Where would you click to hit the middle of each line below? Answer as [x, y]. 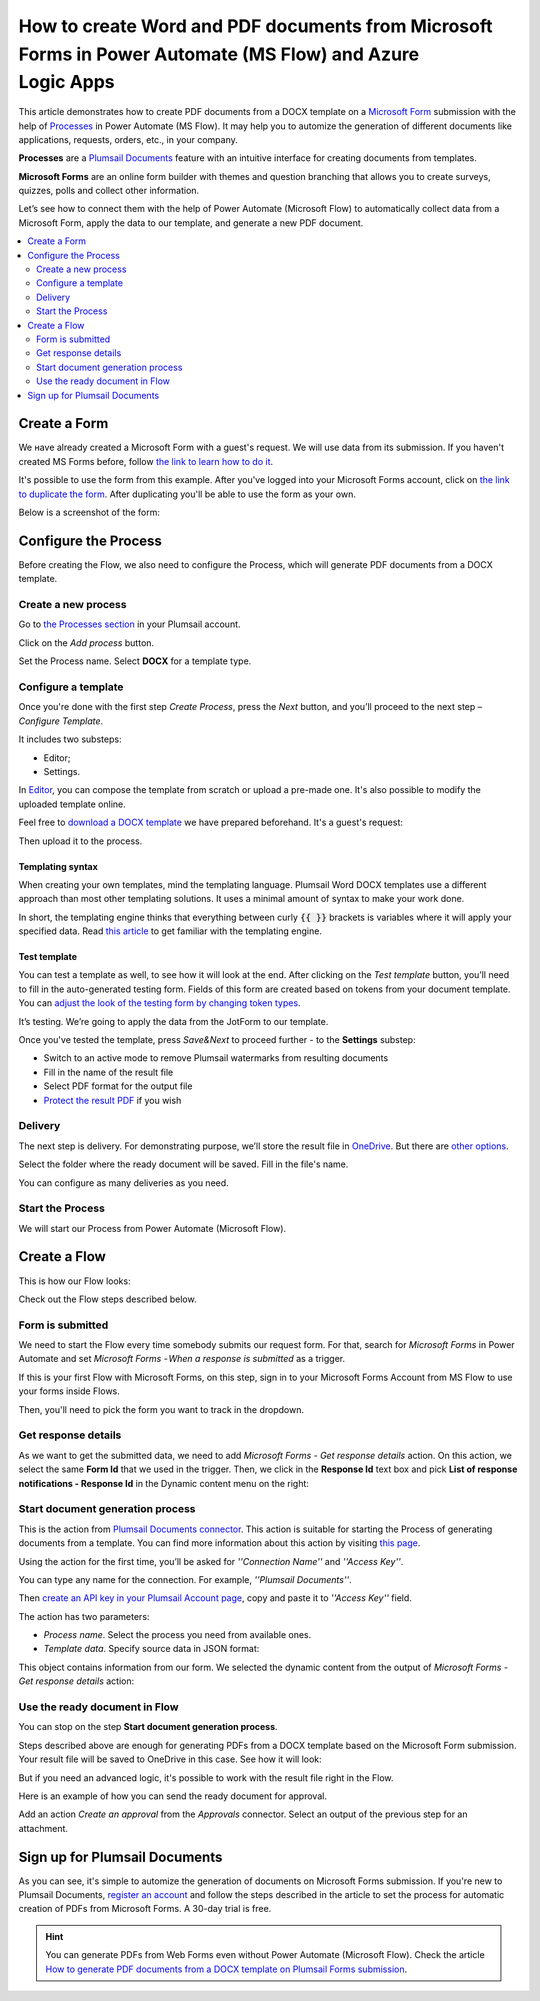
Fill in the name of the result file [108, 1072]
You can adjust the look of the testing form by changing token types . [159, 1003]
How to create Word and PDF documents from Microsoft [255, 26]
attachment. [43, 1828]
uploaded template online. [72, 804]
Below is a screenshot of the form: [89, 512]
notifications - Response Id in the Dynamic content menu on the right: [164, 1483]
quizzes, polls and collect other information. [109, 191]
